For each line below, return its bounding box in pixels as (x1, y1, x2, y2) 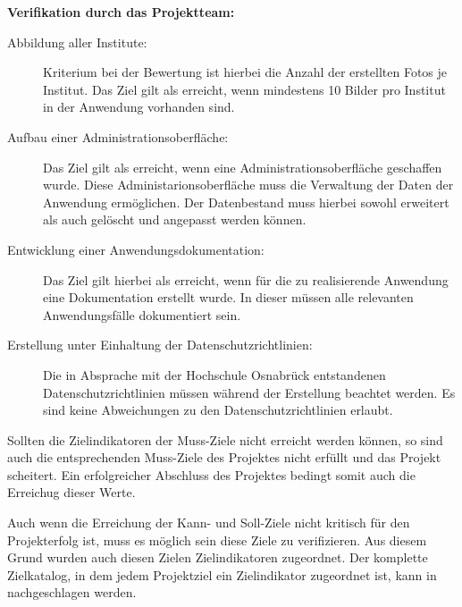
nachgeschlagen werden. (7, 583, 137, 602)
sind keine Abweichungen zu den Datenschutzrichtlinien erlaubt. (43, 400, 393, 419)
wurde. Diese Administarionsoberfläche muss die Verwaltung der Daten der (43, 175, 454, 194)
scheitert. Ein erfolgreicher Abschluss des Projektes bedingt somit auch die (7, 465, 416, 484)
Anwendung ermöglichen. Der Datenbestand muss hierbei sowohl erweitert (43, 192, 449, 211)
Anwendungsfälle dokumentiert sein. (43, 305, 241, 324)
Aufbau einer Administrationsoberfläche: (7, 127, 229, 146)
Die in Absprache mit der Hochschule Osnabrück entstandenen (43, 365, 386, 384)
